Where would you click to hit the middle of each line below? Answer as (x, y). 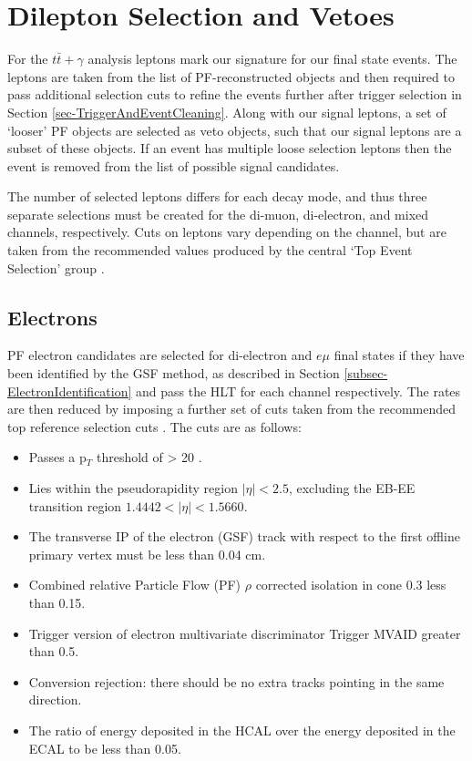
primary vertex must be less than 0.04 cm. (147, 554)
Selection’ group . (56, 267)
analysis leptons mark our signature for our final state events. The (272, 59)
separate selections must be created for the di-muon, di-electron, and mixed (218, 214)
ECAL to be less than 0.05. (105, 748)
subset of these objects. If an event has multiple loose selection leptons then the (230, 148)
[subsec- (366, 373)
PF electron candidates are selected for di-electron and (160, 355)
